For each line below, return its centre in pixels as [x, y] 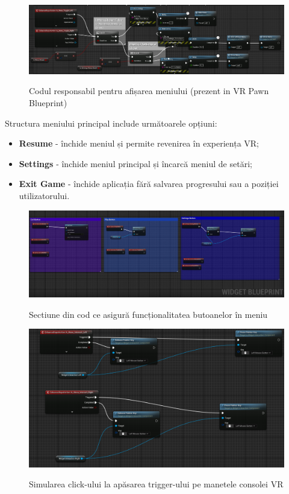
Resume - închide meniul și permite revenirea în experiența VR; [139, 143]
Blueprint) [48, 102]
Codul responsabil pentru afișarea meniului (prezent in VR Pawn [149, 91]
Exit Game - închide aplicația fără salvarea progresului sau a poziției [149, 184]
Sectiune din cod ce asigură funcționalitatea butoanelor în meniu [148, 314]
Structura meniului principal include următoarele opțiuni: [111, 123]
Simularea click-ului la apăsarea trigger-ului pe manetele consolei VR [156, 484]
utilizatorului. [44, 195]
